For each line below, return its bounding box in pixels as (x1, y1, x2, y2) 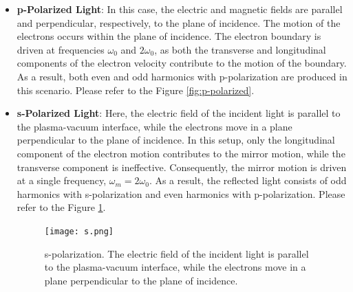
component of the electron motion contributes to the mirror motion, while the (17, 146, 345, 160)
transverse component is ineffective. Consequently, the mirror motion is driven (17, 159, 347, 174)
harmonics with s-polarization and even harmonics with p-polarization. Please (17, 186, 345, 201)
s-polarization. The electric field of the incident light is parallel (44, 246, 309, 260)
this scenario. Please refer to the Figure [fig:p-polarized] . (17, 82, 255, 97)
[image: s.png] (44, 226, 114, 236)
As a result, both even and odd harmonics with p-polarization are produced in (17, 69, 347, 83)
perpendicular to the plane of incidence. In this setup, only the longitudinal (17, 133, 335, 147)
